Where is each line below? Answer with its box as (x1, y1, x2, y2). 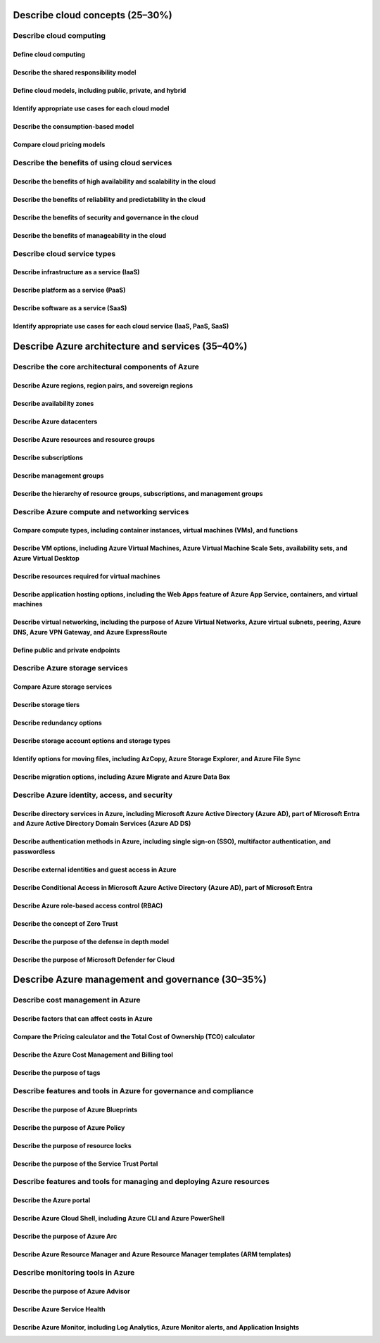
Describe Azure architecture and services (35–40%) (13, 340, 248, 352)
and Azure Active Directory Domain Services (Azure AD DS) (13, 820, 191, 828)
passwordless (13, 847, 56, 855)
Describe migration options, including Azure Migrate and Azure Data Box (13, 772, 230, 781)
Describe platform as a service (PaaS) (13, 286, 126, 295)
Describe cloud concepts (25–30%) (13, 9, 172, 21)
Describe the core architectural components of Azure (13, 362, 200, 372)
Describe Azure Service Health (13, 1305, 106, 1313)
